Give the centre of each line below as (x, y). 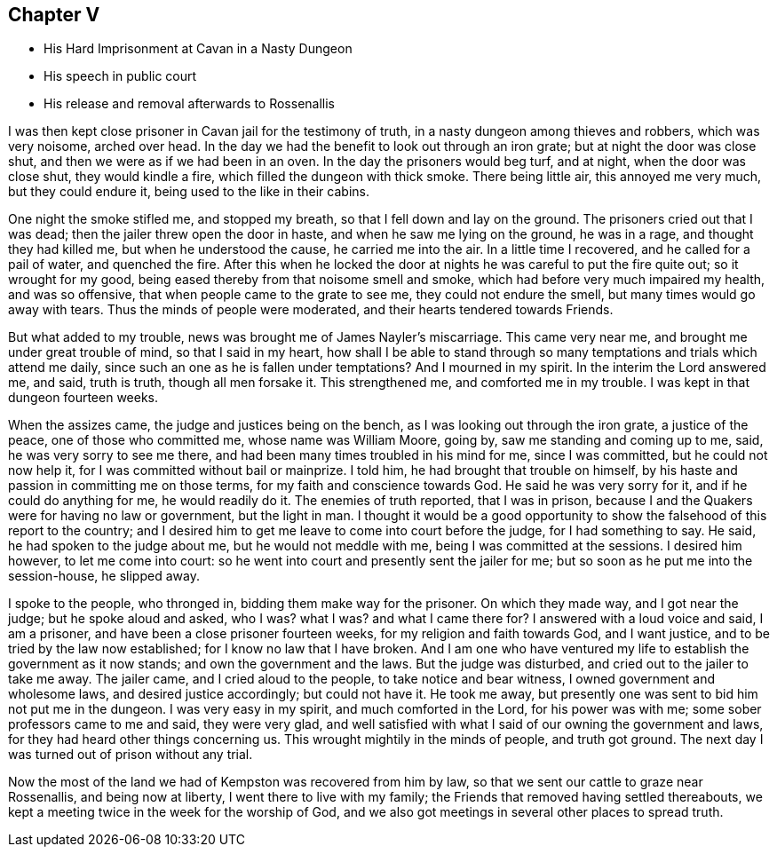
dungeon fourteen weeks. (83, 398)
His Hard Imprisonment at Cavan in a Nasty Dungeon (198, 49)
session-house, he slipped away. (104, 576)
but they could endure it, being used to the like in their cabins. (189, 192)
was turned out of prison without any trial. (131, 755)
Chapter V (54, 15)
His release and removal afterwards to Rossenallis (190, 104)
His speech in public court (120, 76)
